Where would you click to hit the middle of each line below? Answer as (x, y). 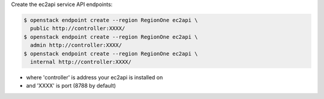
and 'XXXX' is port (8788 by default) (71, 86)
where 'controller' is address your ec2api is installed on (94, 77)
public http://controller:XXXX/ (78, 29)
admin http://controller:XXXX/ (76, 45)
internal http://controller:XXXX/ (81, 62)
